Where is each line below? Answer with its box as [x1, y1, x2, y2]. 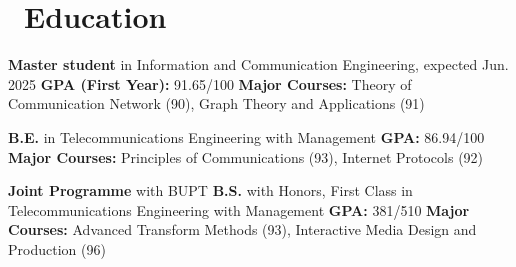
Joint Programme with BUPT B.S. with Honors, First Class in [8, 180, 413, 201]
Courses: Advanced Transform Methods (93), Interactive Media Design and [8, 219, 477, 240]
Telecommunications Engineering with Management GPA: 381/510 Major [8, 199, 470, 220]
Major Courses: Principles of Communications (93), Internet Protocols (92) [8, 146, 484, 167]
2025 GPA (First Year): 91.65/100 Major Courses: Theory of [8, 73, 412, 94]
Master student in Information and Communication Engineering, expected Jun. [8, 54, 509, 75]
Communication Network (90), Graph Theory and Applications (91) [8, 93, 425, 114]
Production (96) [8, 238, 106, 259]
